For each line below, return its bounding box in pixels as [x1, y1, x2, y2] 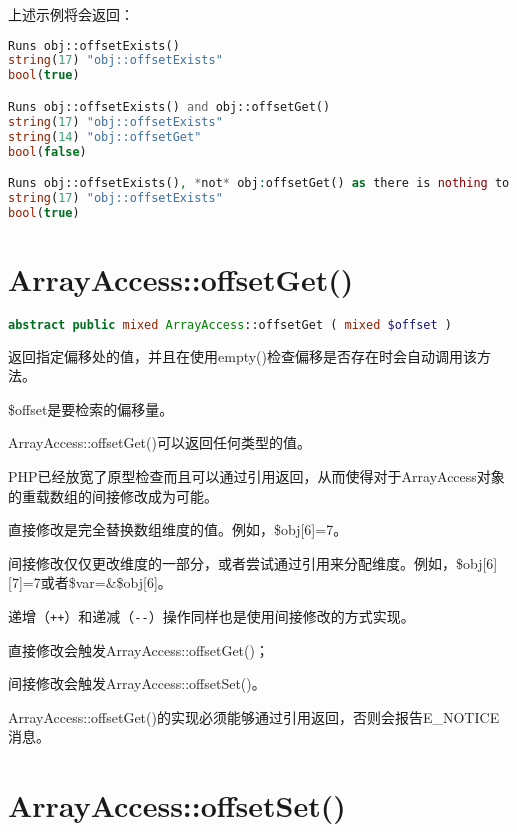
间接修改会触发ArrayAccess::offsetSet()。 [8, 673, 266, 694]
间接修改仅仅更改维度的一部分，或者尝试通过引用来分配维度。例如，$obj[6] [8, 552, 498, 573]
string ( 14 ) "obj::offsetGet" [8, 129, 202, 144]
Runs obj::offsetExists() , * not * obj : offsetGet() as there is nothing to [8, 176, 510, 191]
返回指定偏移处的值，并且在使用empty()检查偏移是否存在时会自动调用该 [8, 345, 477, 366]
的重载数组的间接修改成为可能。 [8, 485, 218, 506]
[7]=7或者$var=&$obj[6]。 [8, 572, 172, 593]
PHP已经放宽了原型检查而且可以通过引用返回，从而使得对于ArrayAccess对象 [8, 466, 505, 487]
